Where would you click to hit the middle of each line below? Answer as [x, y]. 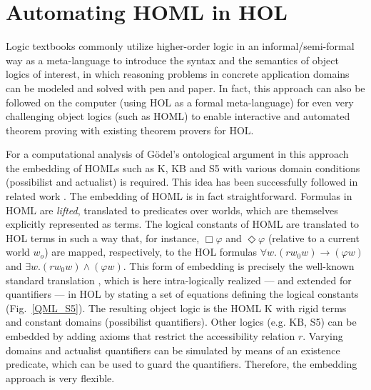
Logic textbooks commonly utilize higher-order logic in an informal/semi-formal [180, 46]
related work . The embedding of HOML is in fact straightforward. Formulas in [179, 196]
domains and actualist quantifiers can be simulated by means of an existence [173, 350]
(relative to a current [314, 237]
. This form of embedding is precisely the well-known [239, 266]
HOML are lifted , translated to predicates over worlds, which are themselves [172, 210]
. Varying [323, 336]
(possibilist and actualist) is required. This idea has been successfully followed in [182, 182]
